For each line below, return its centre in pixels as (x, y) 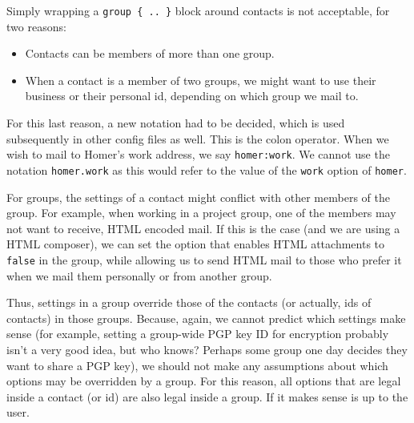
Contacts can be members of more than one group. (150, 53)
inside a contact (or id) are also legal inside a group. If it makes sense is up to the (207, 396)
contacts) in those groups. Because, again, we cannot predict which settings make (206, 318)
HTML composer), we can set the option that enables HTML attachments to (196, 244)
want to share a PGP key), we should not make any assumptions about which (197, 365)
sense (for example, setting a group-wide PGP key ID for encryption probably (198, 334)
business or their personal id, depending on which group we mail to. (192, 96)
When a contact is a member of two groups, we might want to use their (201, 80)
